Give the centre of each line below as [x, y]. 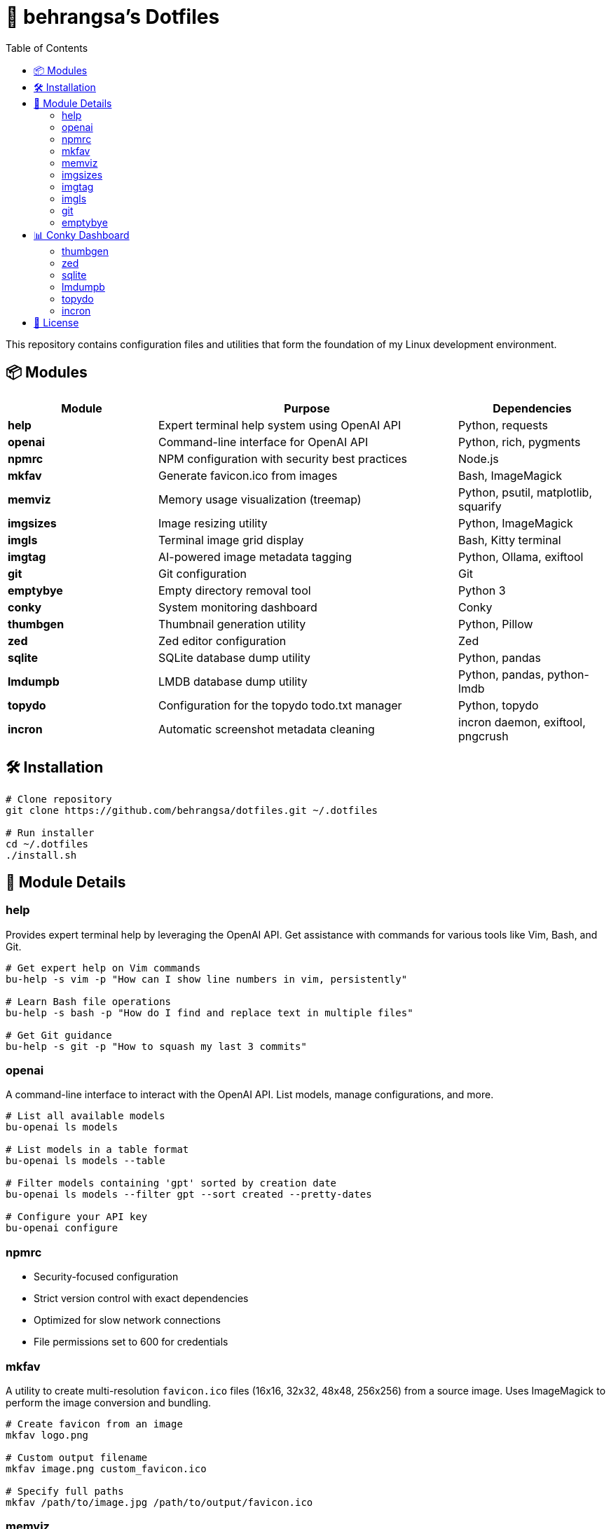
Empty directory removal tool [235, 590]
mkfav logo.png [47, 1435]
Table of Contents [47, 48]
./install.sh [41, 856]
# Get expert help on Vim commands [103, 968]
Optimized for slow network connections [127, 1320]
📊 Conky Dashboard [82, 235]
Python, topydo [499, 705]
